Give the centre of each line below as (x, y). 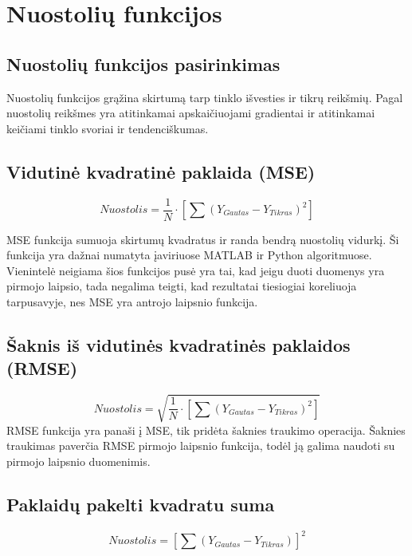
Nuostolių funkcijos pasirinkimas (143, 63)
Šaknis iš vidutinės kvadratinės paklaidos (179, 344)
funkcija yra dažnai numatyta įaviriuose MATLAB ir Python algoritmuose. (189, 255)
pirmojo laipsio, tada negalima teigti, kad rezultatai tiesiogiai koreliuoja (182, 286)
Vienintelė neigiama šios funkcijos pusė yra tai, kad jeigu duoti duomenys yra (196, 270)
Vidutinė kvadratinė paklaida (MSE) (161, 171)
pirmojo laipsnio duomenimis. (78, 461)
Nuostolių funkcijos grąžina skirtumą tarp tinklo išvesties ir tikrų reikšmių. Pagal (205, 97)
